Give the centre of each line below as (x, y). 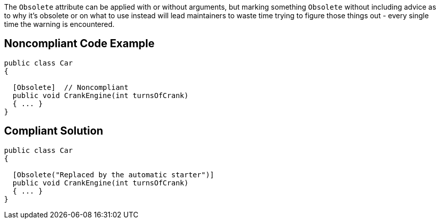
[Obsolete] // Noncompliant (70, 87)
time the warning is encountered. (60, 24)
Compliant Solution (54, 131)
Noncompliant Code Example (79, 44)
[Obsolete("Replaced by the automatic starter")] (113, 174)
